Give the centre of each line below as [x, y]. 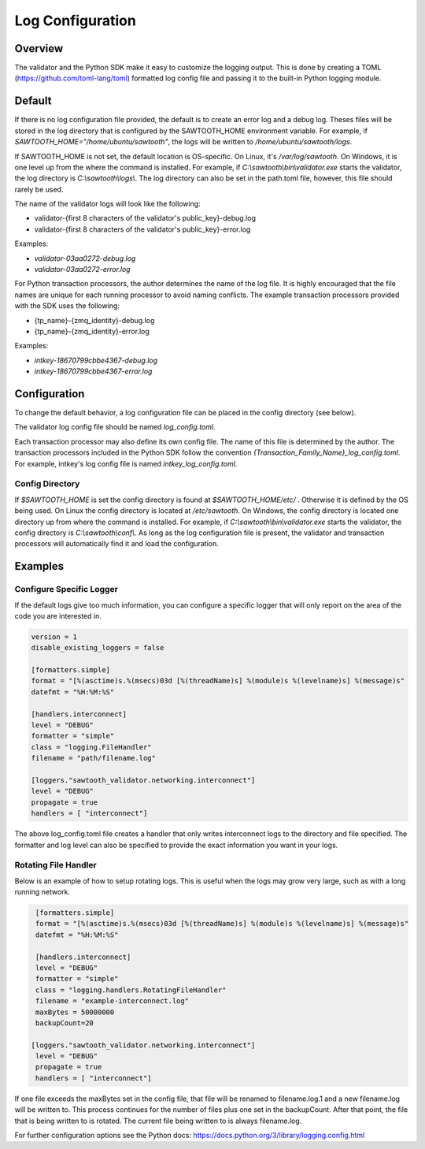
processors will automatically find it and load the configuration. [117, 544]
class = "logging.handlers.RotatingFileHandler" [131, 990]
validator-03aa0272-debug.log [85, 258]
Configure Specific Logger [66, 589]
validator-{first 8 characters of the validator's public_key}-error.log [142, 229]
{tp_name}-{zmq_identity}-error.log [92, 331]
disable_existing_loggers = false [98, 648]
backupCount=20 [65, 1023]
